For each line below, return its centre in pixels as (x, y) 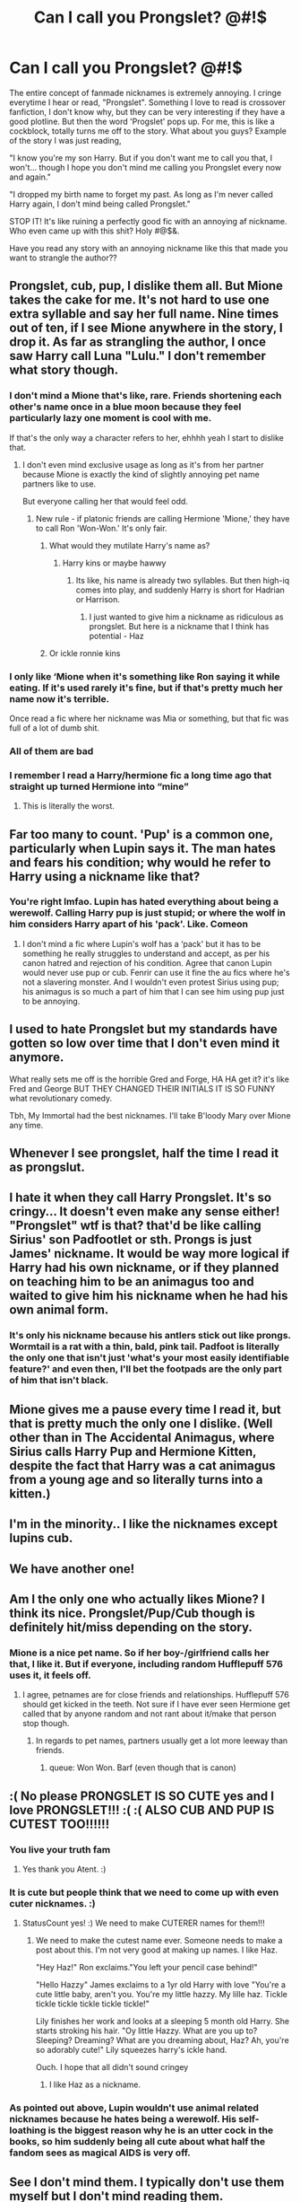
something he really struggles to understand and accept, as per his (146, 953)
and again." (30, 177)
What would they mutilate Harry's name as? (129, 545)
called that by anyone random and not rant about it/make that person (149, 1714)
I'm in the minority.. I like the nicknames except (144, 1524)
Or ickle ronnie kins (85, 653)
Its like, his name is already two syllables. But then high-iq (183, 580)
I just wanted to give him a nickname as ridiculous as (186, 617)
